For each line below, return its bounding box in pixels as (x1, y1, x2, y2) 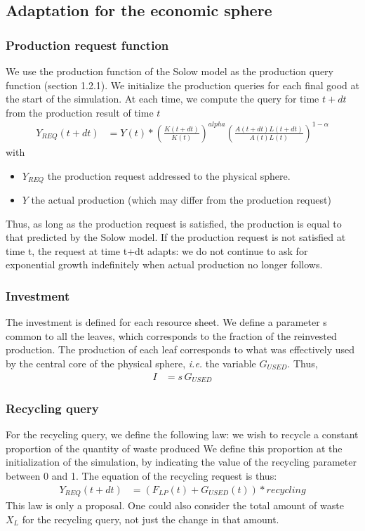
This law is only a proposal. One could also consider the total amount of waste (6, 498, 344, 513)
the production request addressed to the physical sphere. (47, 168, 291, 183)
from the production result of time (6, 105, 154, 119)
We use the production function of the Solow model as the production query (6, 64, 333, 78)
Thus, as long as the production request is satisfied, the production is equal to (6, 216, 342, 230)
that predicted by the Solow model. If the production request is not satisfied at (6, 230, 346, 244)
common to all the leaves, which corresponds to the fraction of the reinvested (6, 328, 337, 343)
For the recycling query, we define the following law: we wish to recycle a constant (6, 427, 359, 442)
